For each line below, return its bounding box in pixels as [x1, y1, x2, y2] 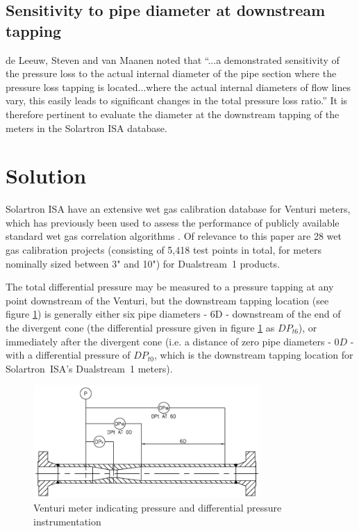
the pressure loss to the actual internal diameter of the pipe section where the [6, 66, 337, 81]
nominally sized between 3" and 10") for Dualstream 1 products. [6, 256, 280, 270]
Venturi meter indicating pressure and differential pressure [33, 500, 282, 514]
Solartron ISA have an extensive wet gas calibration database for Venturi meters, [6, 202, 351, 216]
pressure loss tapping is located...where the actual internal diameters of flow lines [6, 79, 351, 94]
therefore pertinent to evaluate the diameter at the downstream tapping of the [6, 106, 340, 121]
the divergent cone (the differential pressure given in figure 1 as [6, 320, 275, 335]
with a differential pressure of [6, 348, 131, 362]
